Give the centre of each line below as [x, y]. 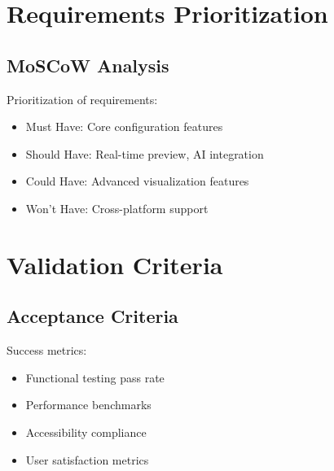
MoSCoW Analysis [88, 65]
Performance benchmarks [88, 405]
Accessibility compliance [86, 432]
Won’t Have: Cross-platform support [117, 208]
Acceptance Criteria [92, 316]
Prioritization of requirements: [82, 99]
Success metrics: [47, 350]
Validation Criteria [115, 264]
